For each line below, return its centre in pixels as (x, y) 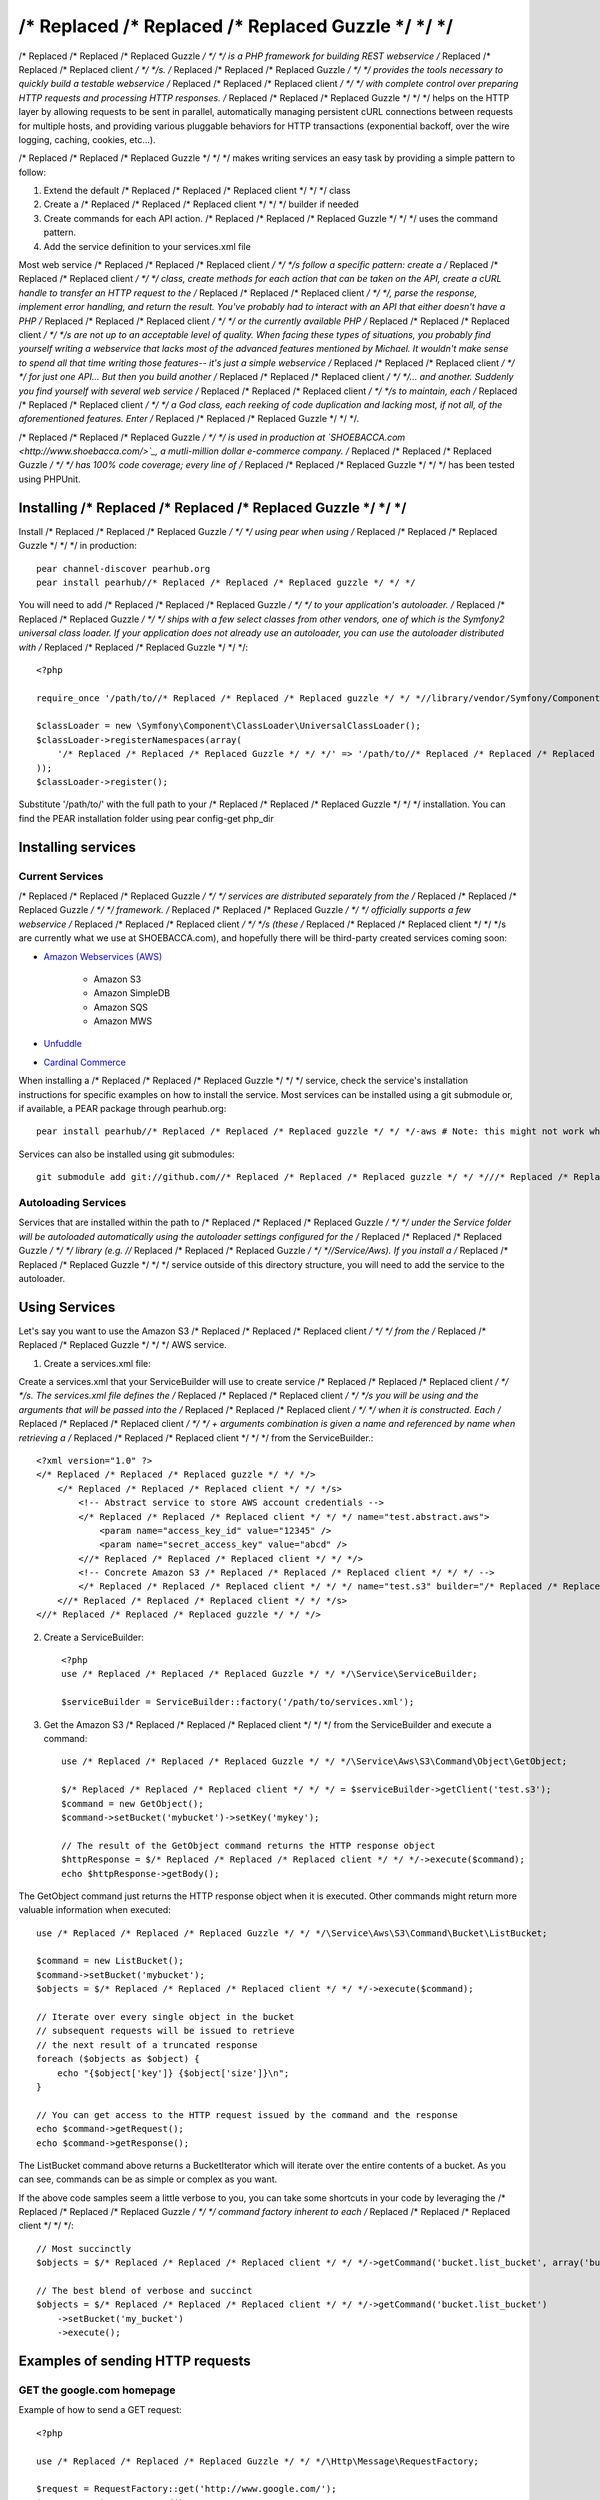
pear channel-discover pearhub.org (123, 568)
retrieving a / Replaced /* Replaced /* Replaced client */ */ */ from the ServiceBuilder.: (196, 1437)
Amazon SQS (121, 1007)
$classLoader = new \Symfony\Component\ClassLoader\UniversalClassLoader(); (229, 726)
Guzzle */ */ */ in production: (77, 546)
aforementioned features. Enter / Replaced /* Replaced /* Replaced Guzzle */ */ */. (189, 419)
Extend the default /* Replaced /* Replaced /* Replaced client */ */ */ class (197, 191)
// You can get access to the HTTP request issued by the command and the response (247, 2114)
